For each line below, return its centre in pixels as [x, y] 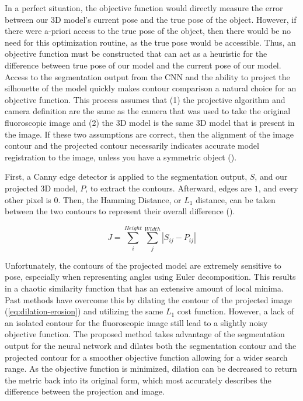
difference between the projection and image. [85, 391]
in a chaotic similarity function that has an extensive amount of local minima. [144, 288]
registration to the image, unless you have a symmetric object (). [121, 157]
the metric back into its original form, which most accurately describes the [138, 380]
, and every [278, 188]
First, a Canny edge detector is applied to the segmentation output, [126, 176]
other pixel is [28, 199]
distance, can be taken [236, 199]
